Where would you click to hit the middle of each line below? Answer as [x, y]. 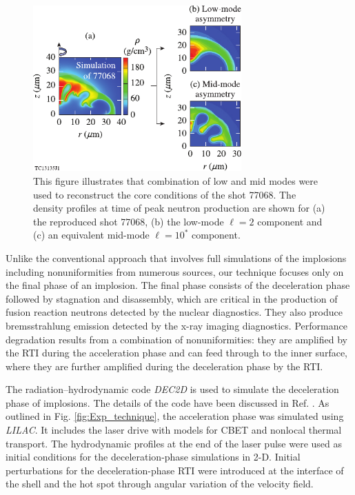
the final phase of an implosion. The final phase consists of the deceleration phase [178, 285]
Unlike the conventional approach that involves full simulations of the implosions [176, 257]
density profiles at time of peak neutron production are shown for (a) [179, 208]
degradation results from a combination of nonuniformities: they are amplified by [176, 339]
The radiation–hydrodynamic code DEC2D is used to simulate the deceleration [172, 389]
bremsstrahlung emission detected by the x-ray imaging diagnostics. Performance [176, 325]
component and [290, 221]
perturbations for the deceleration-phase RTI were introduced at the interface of [175, 470]
